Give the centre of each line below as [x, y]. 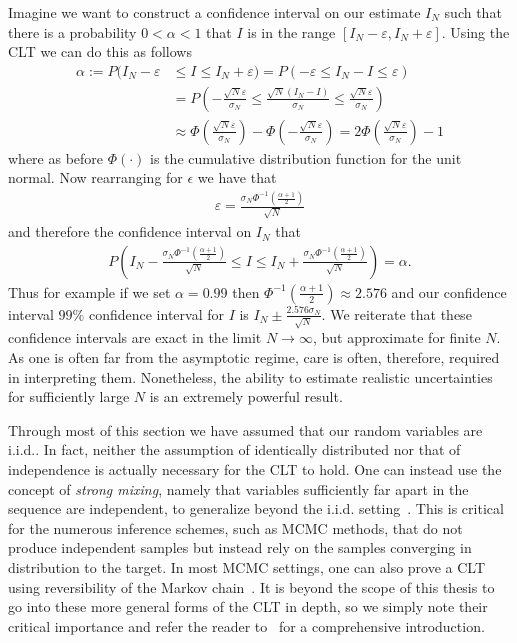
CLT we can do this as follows [100, 51]
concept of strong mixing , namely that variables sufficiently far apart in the [238, 488]
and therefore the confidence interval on [130, 231]
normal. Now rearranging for [95, 177]
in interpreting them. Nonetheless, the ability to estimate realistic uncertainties [250, 376]
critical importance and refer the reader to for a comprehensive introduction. [246, 625]
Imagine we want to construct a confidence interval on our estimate [214, 12]
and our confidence [449, 291]
